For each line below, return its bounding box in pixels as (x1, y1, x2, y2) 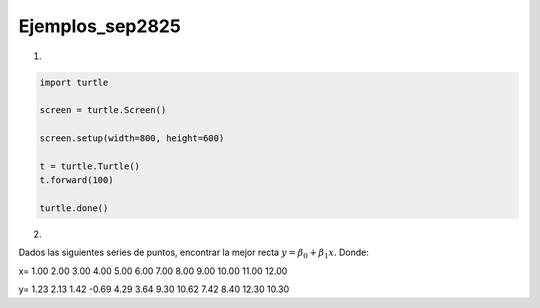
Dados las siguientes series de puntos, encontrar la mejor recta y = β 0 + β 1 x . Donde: (18, 246, 369, 261)
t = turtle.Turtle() (39, 160, 140, 172)
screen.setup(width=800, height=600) (39, 133, 225, 144)
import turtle (39, 76, 109, 88)
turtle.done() (39, 203, 109, 214)
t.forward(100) (39, 175, 114, 186)
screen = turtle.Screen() (39, 105, 167, 116)
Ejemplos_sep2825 (18, 15, 182, 37)
